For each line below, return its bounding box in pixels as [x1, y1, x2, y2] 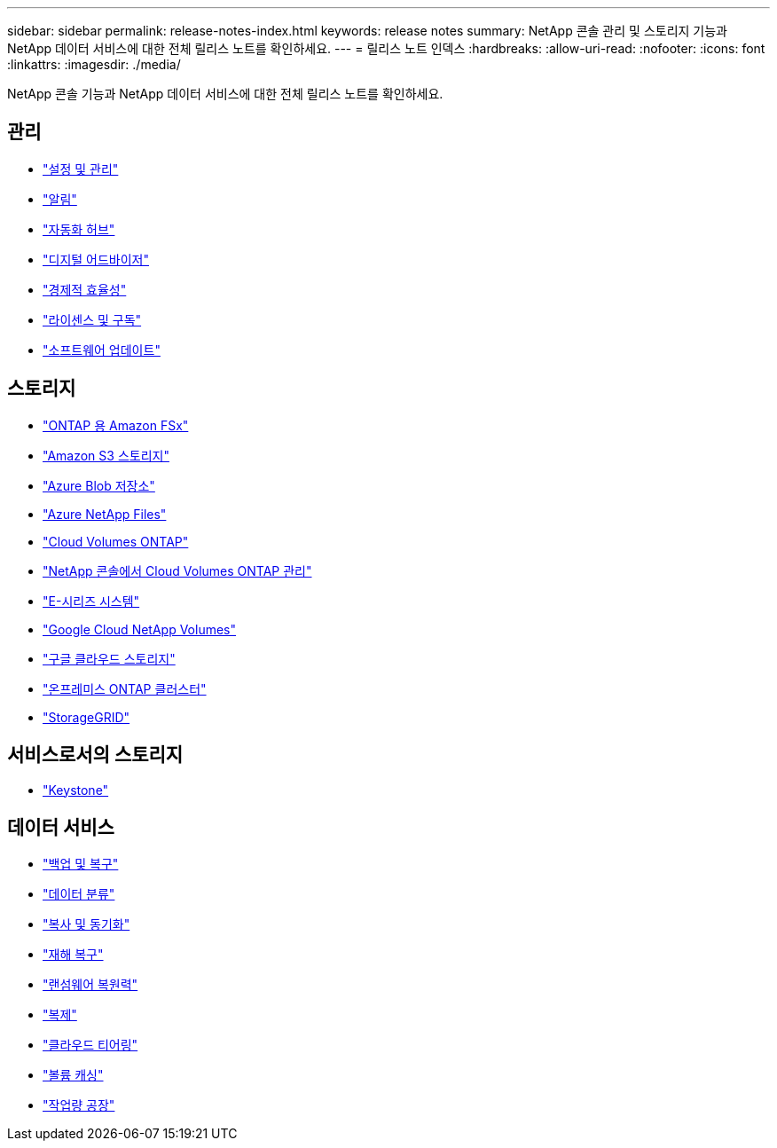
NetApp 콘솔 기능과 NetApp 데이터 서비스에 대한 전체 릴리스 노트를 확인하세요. [7, 86, 443, 101]
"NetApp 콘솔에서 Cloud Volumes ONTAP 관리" [43, 562, 312, 578]
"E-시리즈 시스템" [43, 593, 140, 609]
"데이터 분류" [43, 886, 115, 902]
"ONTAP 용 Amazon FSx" [43, 417, 189, 433]
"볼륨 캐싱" [43, 1067, 104, 1083]
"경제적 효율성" [43, 281, 127, 297]
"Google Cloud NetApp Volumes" [43, 621, 237, 637]
